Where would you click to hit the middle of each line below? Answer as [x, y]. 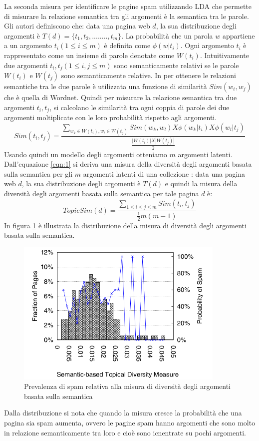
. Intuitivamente [224, 55]
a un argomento [28, 45]
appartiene [239, 35]
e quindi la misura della [201, 183]
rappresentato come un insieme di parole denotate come [89, 55]
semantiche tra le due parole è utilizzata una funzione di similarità [106, 86]
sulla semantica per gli [38, 173]
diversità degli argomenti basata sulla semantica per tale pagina [102, 193]
